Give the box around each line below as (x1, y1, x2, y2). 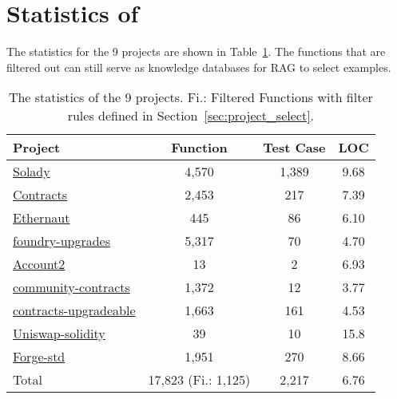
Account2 (13, 255, 66, 274)
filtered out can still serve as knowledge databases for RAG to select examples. (6, 58, 391, 75)
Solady (13, 162, 50, 181)
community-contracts (13, 278, 130, 297)
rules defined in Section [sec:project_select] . (67, 106, 315, 125)
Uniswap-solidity (13, 324, 105, 343)
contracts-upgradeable (13, 301, 136, 320)
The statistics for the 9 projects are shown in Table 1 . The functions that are (6, 43, 386, 60)
